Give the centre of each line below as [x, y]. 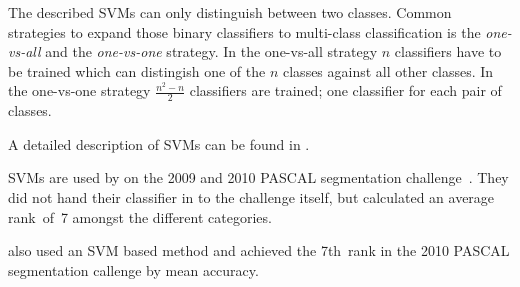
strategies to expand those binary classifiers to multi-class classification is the [244, 31]
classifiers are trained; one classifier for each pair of [345, 90]
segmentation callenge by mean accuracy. [133, 269]
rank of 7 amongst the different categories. [140, 216]
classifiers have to [448, 51]
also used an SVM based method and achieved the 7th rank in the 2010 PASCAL [259, 250]
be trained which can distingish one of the [137, 70]
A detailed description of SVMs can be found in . [159, 143]
